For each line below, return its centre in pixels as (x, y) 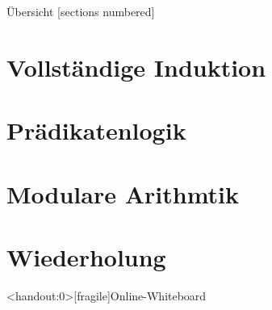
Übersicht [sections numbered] (81, 11)
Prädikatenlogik (96, 130)
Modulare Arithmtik (123, 193)
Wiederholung (86, 256)
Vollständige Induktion (136, 67)
